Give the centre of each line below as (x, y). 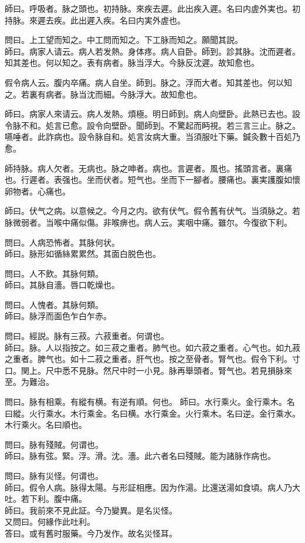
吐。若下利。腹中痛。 (46, 499)
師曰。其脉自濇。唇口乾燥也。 (62, 285)
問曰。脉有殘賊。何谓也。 (54, 444)
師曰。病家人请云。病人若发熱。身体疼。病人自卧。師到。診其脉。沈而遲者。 (152, 51)
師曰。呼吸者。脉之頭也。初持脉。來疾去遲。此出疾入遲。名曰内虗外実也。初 (152, 8)
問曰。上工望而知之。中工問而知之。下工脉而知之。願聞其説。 (124, 40)
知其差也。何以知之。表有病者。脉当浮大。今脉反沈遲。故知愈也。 (132, 63)
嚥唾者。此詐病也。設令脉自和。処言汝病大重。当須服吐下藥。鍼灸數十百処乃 (152, 137)
